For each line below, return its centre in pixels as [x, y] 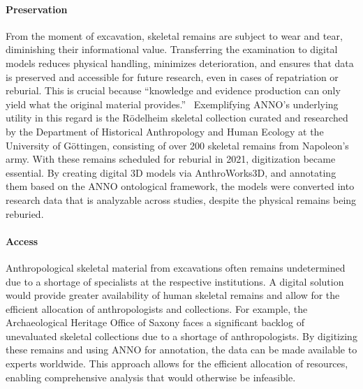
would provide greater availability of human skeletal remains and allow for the [173, 295]
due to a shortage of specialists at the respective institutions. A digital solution [175, 281]
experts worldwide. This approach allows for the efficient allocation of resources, [177, 364]
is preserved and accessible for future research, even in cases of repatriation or [172, 76]
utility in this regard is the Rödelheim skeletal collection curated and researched [177, 118]
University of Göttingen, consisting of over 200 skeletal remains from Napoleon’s [177, 145]
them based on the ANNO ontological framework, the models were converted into [180, 186]
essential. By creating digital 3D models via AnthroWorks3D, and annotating [171, 172]
